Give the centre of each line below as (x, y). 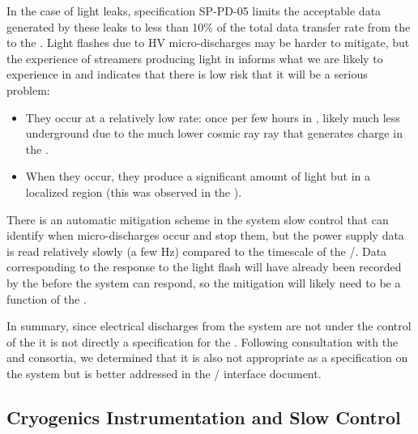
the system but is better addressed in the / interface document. (164, 373)
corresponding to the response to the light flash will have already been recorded (204, 267)
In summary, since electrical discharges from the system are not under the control (209, 326)
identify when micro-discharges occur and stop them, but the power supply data (205, 235)
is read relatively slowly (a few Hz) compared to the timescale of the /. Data (197, 251)
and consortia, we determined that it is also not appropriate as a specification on (207, 357)
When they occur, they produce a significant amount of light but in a (198, 176)
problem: (28, 89)
